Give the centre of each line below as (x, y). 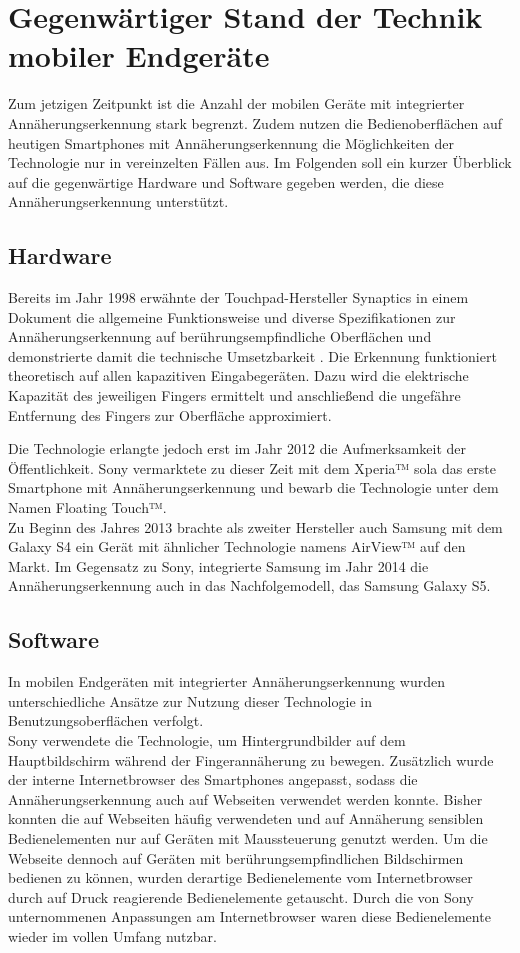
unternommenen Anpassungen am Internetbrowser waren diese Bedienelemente (249, 916)
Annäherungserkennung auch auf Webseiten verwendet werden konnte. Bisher (245, 798)
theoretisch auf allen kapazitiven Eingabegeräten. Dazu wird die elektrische (238, 375)
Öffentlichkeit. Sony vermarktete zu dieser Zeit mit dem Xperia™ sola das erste (252, 467)
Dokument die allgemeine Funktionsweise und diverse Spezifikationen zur (232, 316)
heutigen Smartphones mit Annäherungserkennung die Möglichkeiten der (231, 142)
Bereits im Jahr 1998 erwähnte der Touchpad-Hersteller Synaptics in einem (238, 297)
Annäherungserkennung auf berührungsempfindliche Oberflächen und (220, 336)
